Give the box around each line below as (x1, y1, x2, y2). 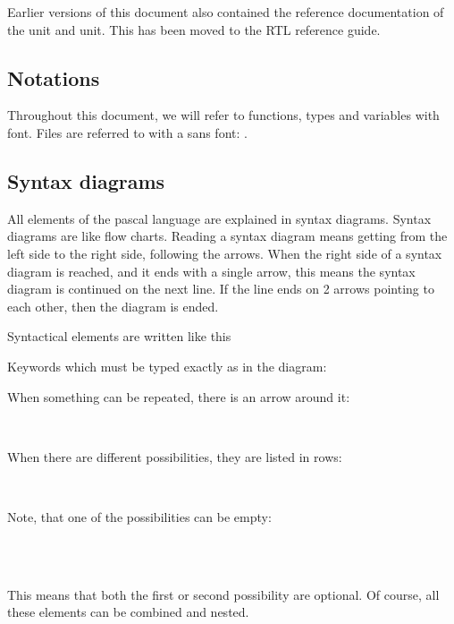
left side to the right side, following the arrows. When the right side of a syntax (7, 244, 442, 262)
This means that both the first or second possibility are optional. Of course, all (7, 585, 440, 603)
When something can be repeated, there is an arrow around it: (7, 387, 350, 406)
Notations (7, 64, 100, 91)
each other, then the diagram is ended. (7, 296, 219, 315)
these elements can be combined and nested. (7, 603, 249, 621)
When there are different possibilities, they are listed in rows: (7, 447, 342, 466)
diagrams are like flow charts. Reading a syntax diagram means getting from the (7, 227, 448, 245)
